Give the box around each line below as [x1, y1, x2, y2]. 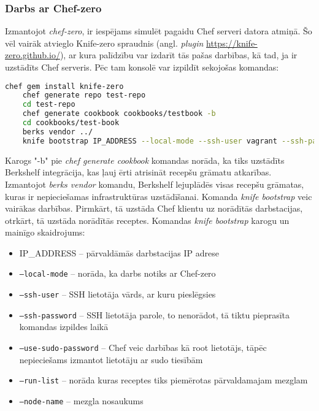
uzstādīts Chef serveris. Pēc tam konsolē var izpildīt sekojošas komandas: [5, 61, 279, 73]
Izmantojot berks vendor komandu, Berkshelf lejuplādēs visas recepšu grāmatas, [5, 177, 304, 190]
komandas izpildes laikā [19, 320, 109, 333]
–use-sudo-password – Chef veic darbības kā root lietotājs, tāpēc [19, 341, 267, 354]
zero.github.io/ [5, 48, 60, 61]
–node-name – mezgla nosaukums [19, 394, 144, 407]
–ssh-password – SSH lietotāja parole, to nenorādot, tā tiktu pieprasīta [19, 308, 290, 321]
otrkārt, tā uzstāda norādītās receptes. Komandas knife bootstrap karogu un [5, 213, 290, 226]
